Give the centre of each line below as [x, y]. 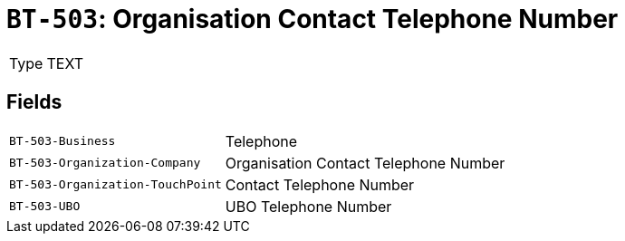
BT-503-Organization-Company [105, 163]
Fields [34, 102]
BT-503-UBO [45, 207]
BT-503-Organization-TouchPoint [115, 185]
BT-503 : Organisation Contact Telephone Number [312, 19]
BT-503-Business [62, 141]
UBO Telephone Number [308, 206]
